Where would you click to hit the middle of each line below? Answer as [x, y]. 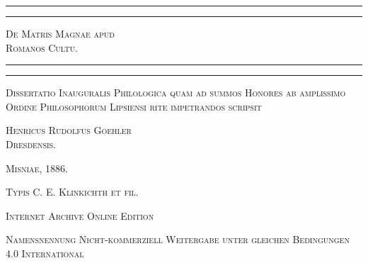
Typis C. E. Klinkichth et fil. [72, 192]
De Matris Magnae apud [60, 33]
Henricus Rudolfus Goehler [69, 130]
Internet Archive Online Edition [80, 215]
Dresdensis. [31, 144]
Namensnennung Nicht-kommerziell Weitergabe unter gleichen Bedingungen [178, 239]
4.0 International [45, 253]
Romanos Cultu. [42, 47]
